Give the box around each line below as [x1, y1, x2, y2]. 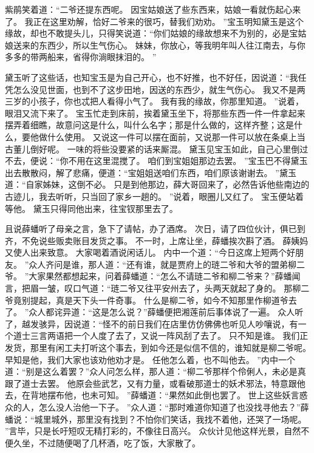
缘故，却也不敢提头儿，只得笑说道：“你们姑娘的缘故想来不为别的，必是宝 [5, 27, 298, 39]
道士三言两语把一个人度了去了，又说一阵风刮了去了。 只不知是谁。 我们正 [13, 329, 309, 342]
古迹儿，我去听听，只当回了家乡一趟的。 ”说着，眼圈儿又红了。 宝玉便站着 [5, 189, 304, 202]
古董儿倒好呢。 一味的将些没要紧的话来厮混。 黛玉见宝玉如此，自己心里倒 [5, 142, 300, 155]
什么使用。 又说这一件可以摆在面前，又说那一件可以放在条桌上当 [47, 130, 305, 143]
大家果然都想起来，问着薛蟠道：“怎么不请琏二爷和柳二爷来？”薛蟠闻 [29, 270, 301, 282]
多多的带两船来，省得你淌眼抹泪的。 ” [5, 50, 157, 63]
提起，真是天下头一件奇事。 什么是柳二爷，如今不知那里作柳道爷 [30, 293, 288, 306]
